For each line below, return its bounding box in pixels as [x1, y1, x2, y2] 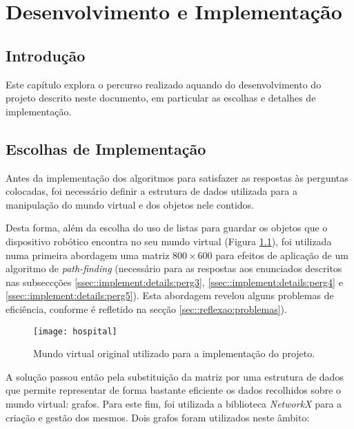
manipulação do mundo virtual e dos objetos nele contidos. [6, 197, 255, 211]
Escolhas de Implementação [6, 137, 206, 159]
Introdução [6, 44, 86, 66]
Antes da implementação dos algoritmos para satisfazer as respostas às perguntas [6, 170, 348, 184]
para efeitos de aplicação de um [215, 247, 348, 262]
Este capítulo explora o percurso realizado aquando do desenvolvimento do [6, 77, 322, 91]
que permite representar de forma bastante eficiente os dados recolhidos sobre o [6, 383, 342, 397]
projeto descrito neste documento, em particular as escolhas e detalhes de [6, 90, 316, 105]
